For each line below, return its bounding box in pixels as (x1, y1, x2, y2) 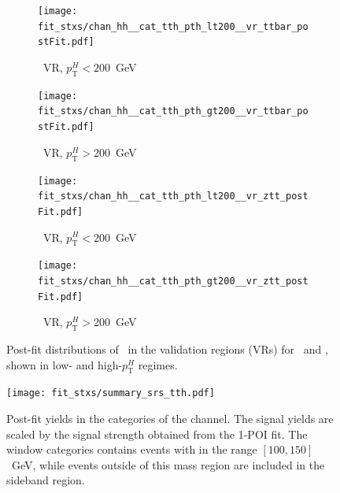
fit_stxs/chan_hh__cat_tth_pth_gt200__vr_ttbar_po (38, 106, 309, 117)
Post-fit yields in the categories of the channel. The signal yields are (6, 410, 334, 427)
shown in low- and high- (6, 356, 123, 373)
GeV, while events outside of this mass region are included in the (11, 456, 325, 473)
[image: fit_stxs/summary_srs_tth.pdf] (6, 387, 215, 399)
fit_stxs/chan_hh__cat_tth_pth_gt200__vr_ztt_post (38, 275, 309, 287)
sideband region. (6, 472, 85, 488)
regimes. (138, 356, 178, 373)
